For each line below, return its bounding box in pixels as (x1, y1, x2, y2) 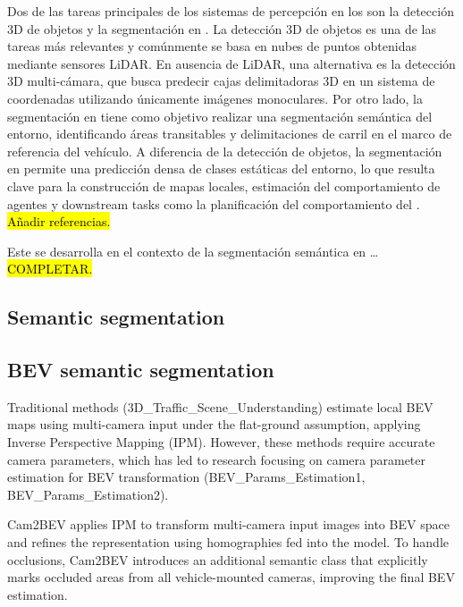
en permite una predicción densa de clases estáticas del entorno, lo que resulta (7, 159, 435, 178)
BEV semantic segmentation (7, 356, 274, 384)
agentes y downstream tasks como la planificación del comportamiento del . (7, 194, 420, 213)
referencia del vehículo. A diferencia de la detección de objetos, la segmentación (7, 141, 442, 160)
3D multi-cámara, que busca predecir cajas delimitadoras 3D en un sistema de (7, 72, 435, 90)
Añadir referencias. (7, 212, 111, 231)
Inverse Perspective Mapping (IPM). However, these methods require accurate (7, 433, 435, 451)
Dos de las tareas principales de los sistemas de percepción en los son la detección (7, 2, 454, 20)
